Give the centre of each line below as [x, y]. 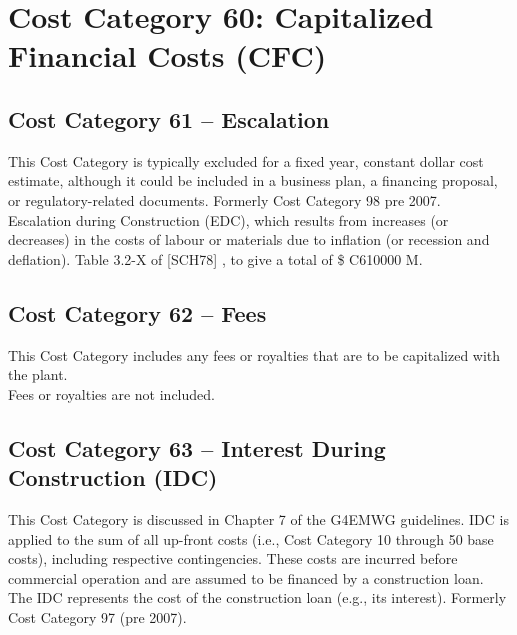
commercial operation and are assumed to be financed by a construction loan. [246, 577]
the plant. [38, 374]
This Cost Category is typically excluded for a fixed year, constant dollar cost [246, 160]
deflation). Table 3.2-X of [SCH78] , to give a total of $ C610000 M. [215, 258]
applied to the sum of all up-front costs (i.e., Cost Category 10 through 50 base [251, 538]
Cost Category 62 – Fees [137, 312]
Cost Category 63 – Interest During [197, 447]
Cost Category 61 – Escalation [169, 118]
